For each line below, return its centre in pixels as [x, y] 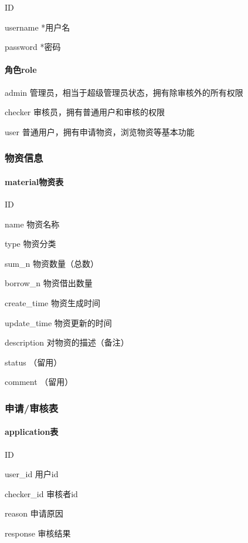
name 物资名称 [32, 224]
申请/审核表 [32, 408]
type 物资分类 [30, 244]
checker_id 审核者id [41, 493]
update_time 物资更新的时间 [58, 322]
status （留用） [33, 362]
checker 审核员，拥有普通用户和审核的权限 [85, 112]
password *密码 [33, 47]
